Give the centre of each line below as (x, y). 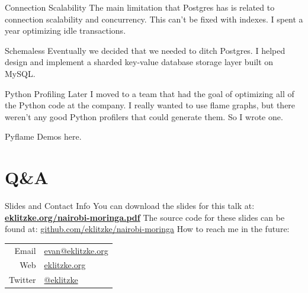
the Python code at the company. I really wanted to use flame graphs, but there (150, 105)
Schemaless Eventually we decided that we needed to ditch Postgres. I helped (145, 50)
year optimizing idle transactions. (65, 30)
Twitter (23, 280)
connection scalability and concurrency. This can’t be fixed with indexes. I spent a (154, 19)
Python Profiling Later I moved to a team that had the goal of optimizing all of (150, 93)
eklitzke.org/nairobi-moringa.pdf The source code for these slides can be (145, 217)
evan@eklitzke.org (76, 250)
